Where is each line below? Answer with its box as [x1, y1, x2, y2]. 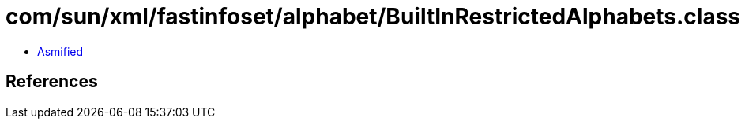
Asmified [37, 44, 84, 58]
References [6, 72, 98, 92]
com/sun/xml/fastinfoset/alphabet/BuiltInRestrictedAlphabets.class [6, 3, 741, 30]
